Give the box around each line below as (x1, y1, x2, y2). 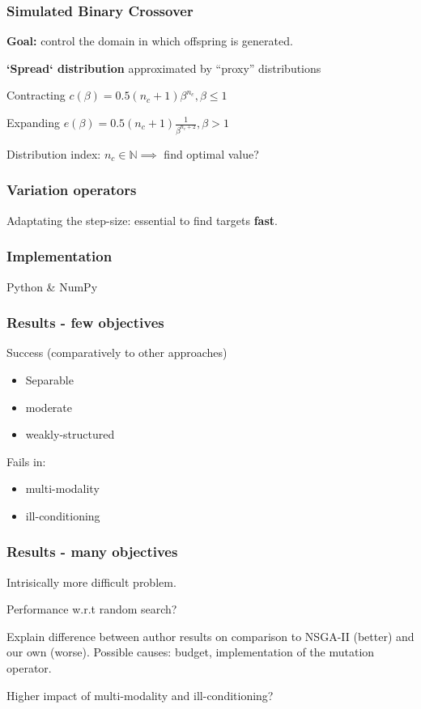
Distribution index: (6, 145, 101, 162)
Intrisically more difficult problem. (6, 573, 176, 590)
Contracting (6, 87, 66, 104)
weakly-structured (25, 426, 115, 443)
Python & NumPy (6, 278, 98, 295)
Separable (25, 371, 74, 388)
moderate (25, 398, 73, 415)
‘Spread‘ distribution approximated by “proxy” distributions (6, 59, 321, 76)
